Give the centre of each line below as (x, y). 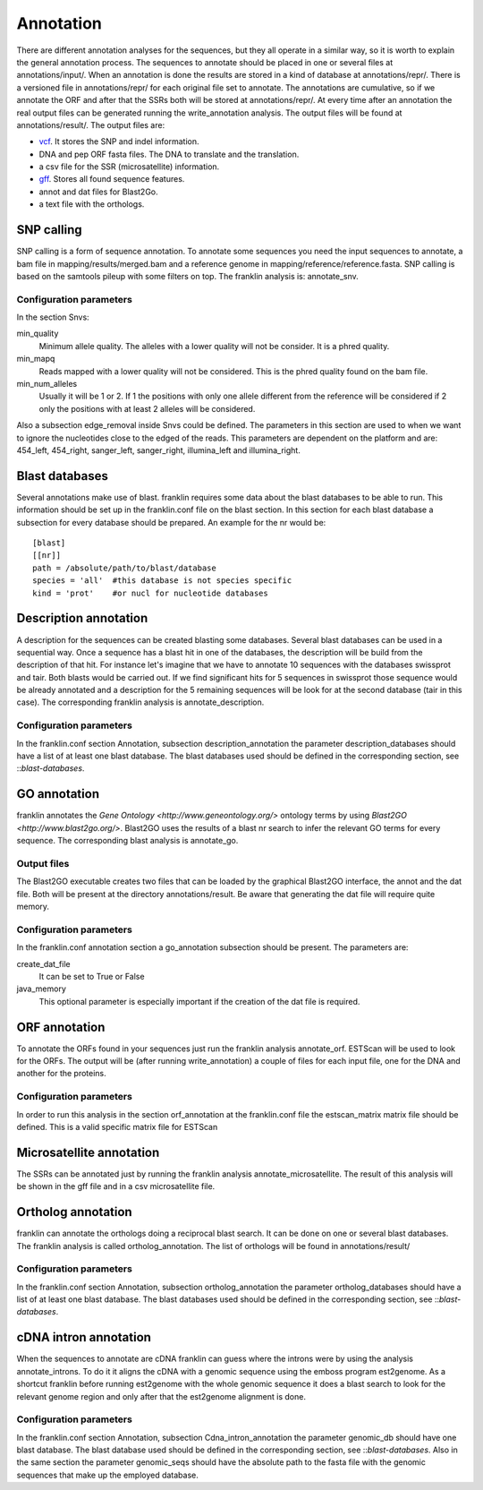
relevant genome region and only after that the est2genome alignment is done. (161, 1396)
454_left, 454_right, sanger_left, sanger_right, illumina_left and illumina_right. (159, 450)
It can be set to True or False (92, 976)
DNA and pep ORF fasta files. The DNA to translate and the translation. (169, 154)
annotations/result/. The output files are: (91, 124)
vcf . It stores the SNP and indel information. (119, 141)
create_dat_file (43, 963)
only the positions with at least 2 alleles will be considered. (147, 408)
